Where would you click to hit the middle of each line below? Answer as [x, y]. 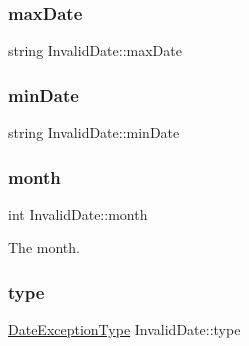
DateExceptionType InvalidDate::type [124, 329]
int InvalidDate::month [78, 213]
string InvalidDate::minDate [94, 132]
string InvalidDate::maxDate [95, 50]
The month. [44, 247]
